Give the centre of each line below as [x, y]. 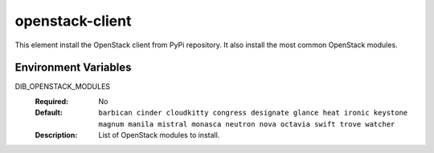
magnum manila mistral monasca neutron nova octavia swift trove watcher [247, 124]
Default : [49, 113]
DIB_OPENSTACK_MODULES [63, 87]
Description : [56, 135]
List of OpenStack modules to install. [159, 135]
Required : [51, 101]
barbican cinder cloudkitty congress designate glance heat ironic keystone [253, 113]
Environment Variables [73, 68]
